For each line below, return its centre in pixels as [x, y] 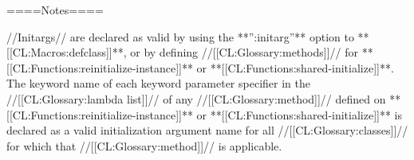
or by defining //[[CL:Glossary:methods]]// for [244, 52]
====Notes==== [55, 10]
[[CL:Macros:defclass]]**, [67, 52]
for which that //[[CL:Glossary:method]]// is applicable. [144, 145]
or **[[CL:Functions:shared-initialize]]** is [300, 114]
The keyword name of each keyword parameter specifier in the [158, 83]
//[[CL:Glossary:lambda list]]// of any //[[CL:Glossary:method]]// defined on [196, 98]
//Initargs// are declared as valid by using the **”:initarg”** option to [180, 36]
